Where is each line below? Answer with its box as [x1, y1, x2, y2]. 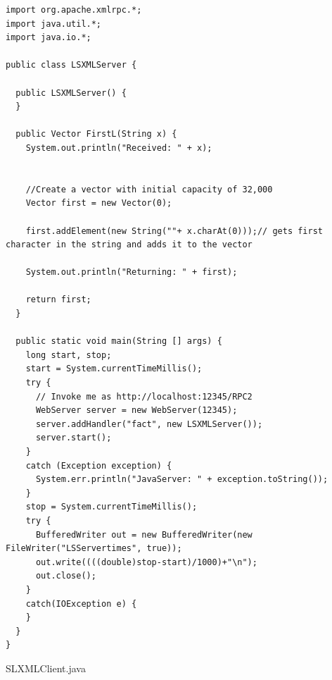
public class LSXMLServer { [6, 60, 137, 70]
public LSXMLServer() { [15, 87, 127, 98]
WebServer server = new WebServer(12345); [35, 405, 238, 416]
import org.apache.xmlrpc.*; [6, 5, 142, 15]
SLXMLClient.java [6, 660, 86, 675]
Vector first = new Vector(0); [25, 198, 172, 209]
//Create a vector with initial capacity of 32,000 [25, 184, 273, 194]
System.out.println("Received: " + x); [25, 142, 212, 153]
